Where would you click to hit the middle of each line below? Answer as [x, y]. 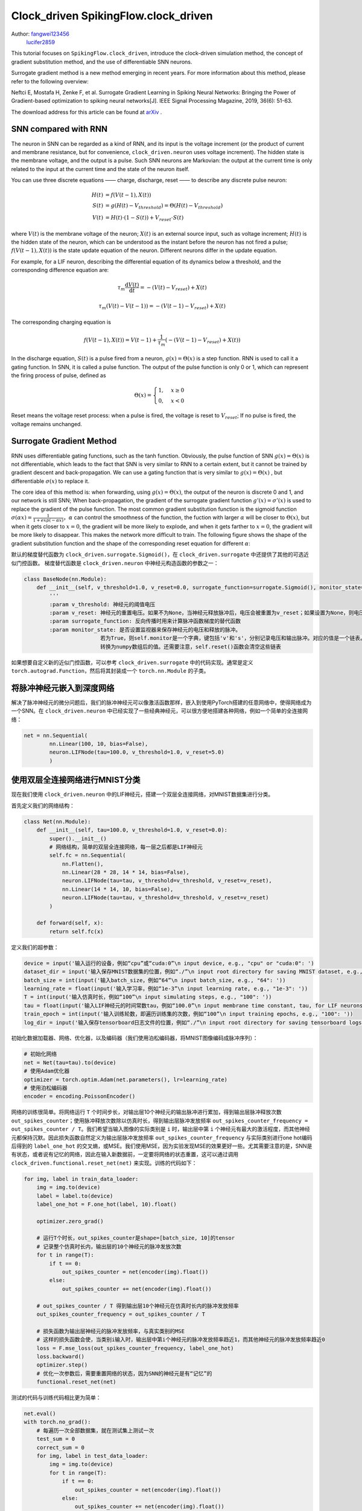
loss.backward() [60, 1356]
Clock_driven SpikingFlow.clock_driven [112, 16]
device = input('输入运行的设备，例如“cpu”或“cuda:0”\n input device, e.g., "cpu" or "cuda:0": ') [169, 963]
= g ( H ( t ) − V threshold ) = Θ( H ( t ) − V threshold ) [164, 207]
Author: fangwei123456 [40, 34]
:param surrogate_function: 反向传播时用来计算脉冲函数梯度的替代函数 [145, 621]
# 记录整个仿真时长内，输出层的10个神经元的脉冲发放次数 [109, 1246]
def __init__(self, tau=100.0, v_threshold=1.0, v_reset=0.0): [132, 830]
